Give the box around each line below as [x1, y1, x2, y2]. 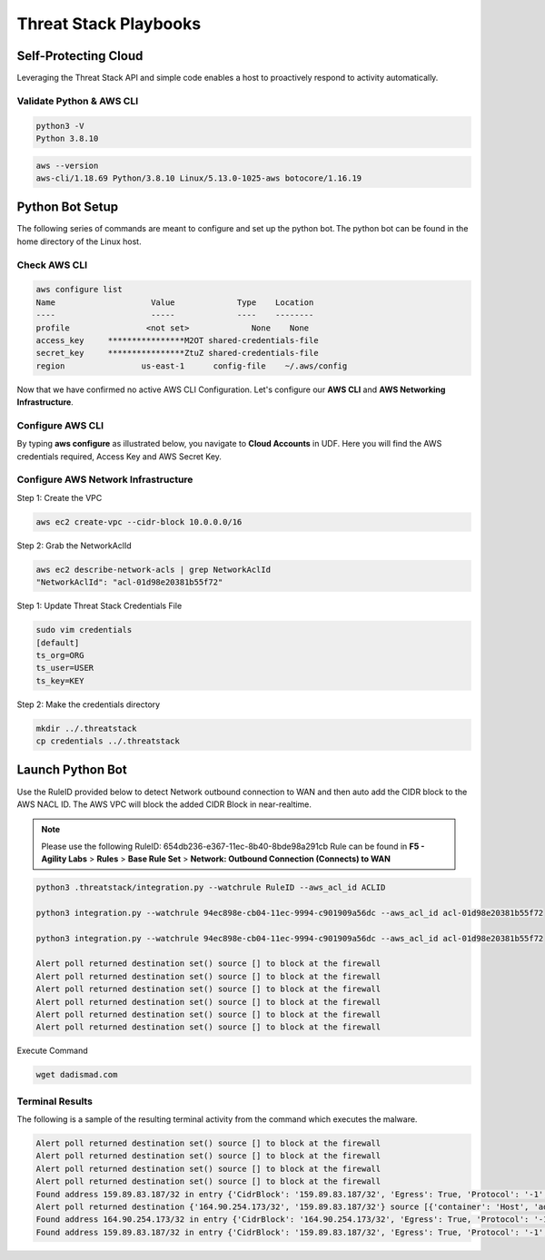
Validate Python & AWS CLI [16, 94, 139, 107]
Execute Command [16, 1045, 88, 1057]
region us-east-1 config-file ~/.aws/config [35, 360, 348, 371]
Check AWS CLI [16, 259, 88, 271]
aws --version [35, 160, 99, 171]
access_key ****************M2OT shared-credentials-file [35, 335, 319, 345]
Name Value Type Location [35, 297, 314, 308]
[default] [35, 637, 80, 648]
